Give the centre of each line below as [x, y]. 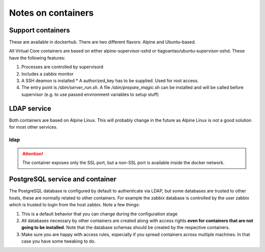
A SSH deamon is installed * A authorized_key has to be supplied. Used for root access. [110, 81]
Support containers [40, 30]
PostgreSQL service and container [63, 179]
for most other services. [33, 127]
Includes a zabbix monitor [47, 74]
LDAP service [30, 108]
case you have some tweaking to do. [58, 241]
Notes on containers [52, 13]
